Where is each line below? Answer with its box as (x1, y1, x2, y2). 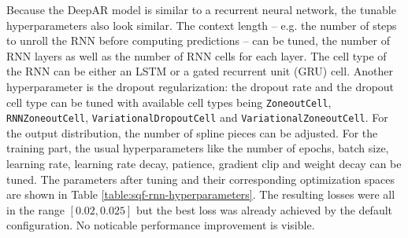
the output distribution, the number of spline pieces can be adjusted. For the (6, 124, 378, 141)
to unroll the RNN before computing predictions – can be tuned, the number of (6, 32, 390, 49)
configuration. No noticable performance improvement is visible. (6, 217, 315, 233)
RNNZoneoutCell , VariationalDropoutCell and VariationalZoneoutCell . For (6, 109, 388, 126)
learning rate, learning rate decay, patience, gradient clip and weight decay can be (6, 156, 402, 172)
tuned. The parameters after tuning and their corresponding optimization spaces (6, 170, 395, 187)
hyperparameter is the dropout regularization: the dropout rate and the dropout (6, 78, 395, 94)
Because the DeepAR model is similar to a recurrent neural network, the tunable (6, 2, 396, 17)
